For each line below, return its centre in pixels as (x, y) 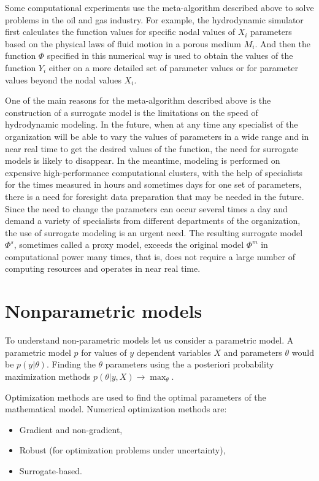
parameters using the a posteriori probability (190, 364)
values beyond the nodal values (63, 79)
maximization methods (48, 376)
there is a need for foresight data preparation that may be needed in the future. (155, 196)
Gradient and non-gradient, (71, 429)
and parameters (253, 352)
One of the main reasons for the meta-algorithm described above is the (138, 100)
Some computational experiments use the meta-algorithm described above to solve (159, 7)
